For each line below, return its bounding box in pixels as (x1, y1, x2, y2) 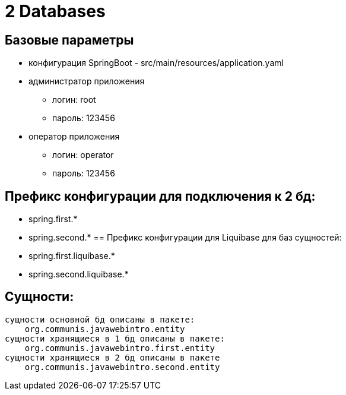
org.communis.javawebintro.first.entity (24, 343, 215, 353)
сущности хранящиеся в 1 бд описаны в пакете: (5, 333, 225, 343)
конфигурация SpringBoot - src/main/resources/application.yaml (28, 58, 284, 68)
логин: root (52, 94, 96, 105)
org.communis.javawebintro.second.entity (24, 362, 220, 372)
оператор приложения (28, 131, 120, 142)
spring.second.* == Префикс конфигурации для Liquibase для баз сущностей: (28, 232, 342, 243)
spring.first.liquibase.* (28, 251, 115, 261)
